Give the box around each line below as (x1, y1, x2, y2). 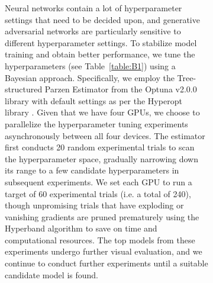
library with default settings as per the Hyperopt (5, 94, 182, 107)
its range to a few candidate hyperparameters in (5, 164, 179, 176)
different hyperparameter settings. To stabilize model (5, 36, 197, 49)
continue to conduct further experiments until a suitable (5, 257, 208, 269)
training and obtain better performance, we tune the (5, 48, 195, 60)
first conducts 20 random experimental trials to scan (5, 141, 195, 153)
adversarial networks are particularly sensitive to (5, 25, 181, 37)
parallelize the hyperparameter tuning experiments (5, 117, 188, 130)
